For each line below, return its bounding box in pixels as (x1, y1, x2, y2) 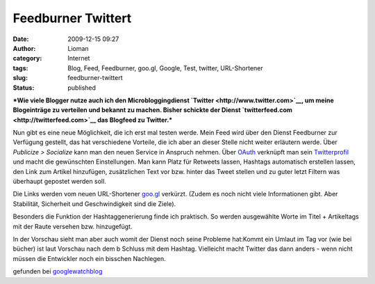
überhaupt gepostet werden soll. (12, 177, 107, 186)
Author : (12, 44, 36, 52)
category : (12, 54, 42, 63)
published (67, 84, 97, 92)
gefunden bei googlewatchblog (12, 267, 103, 276)
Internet (67, 54, 90, 63)
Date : (12, 35, 29, 43)
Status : (12, 84, 35, 92)
